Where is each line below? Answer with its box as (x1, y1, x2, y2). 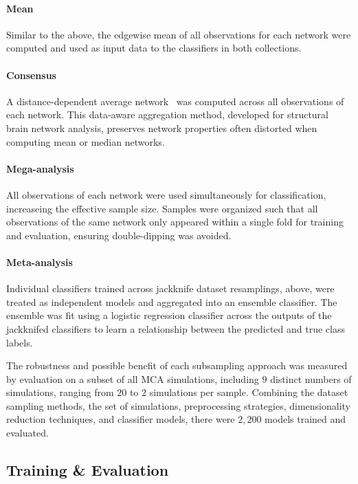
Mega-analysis (6, 161, 74, 175)
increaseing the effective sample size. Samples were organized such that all (6, 201, 318, 215)
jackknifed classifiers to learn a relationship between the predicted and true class (6, 321, 345, 335)
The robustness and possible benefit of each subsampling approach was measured (6, 358, 348, 373)
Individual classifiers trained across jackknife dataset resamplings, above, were (6, 281, 335, 296)
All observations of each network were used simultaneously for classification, (6, 187, 326, 201)
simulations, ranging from (6, 385, 114, 399)
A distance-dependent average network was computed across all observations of (6, 93, 344, 108)
